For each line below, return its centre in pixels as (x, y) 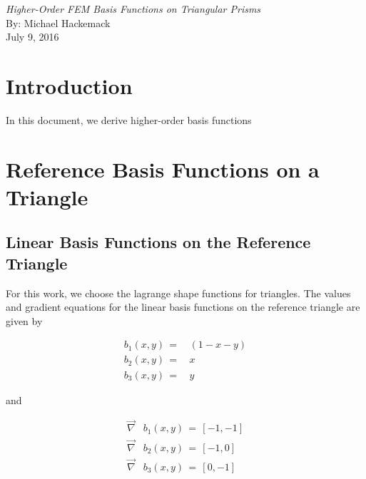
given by (24, 320)
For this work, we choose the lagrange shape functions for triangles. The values (178, 293)
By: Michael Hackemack (58, 22)
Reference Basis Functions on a (163, 169)
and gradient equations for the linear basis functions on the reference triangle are (183, 307)
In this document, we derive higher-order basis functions (129, 119)
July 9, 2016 (32, 37)
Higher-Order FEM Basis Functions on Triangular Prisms (133, 9)
